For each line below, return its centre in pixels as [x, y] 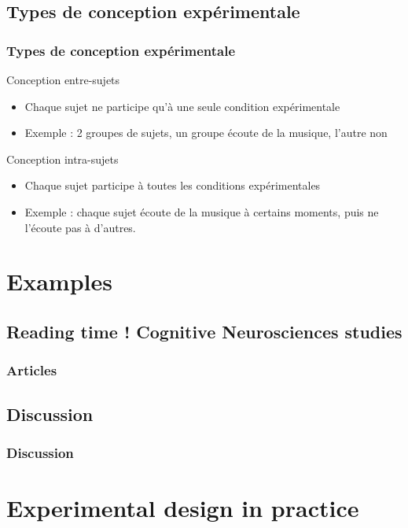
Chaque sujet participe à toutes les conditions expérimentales [173, 185]
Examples [59, 281]
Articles [32, 370]
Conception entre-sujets [63, 79]
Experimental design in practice [183, 507]
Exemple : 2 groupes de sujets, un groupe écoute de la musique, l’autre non [206, 133]
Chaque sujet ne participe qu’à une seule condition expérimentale [182, 106]
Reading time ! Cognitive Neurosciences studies [204, 331]
